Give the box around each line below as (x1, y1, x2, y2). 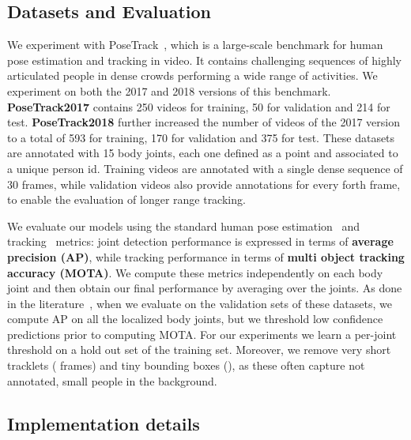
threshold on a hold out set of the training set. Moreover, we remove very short (7, 341, 391, 358)
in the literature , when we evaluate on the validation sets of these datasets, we (7, 295, 392, 311)
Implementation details (7, 411, 200, 435)
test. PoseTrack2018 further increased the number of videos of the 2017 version (7, 114, 400, 130)
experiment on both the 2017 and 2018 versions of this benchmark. (7, 82, 331, 99)
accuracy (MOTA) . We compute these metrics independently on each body (7, 264, 383, 280)
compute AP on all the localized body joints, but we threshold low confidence (7, 310, 383, 327)
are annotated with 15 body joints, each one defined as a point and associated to (7, 145, 398, 161)
